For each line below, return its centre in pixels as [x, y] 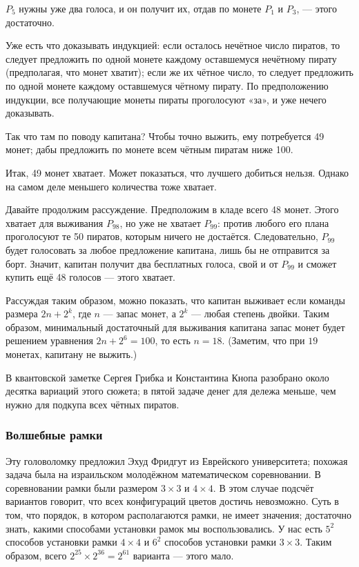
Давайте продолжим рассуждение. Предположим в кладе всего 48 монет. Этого [172, 209]
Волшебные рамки [54, 435]
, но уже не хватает [160, 222]
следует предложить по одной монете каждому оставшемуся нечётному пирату [171, 58]
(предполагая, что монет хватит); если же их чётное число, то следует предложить [179, 72]
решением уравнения [49, 340]
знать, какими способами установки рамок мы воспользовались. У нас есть [164, 528]
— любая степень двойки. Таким [260, 314]
